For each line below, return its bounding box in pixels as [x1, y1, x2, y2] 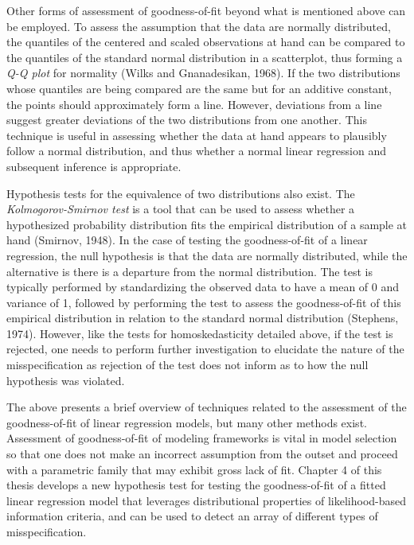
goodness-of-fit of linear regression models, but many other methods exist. [6, 414, 367, 430]
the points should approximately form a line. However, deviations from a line [6, 95, 382, 112]
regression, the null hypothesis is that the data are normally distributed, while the [6, 247, 408, 263]
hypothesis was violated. [6, 372, 125, 388]
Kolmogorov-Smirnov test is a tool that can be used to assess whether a [6, 200, 355, 217]
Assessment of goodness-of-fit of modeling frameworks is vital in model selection [6, 430, 397, 446]
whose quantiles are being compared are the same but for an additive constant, [6, 80, 392, 96]
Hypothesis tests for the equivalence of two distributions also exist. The [6, 185, 355, 201]
